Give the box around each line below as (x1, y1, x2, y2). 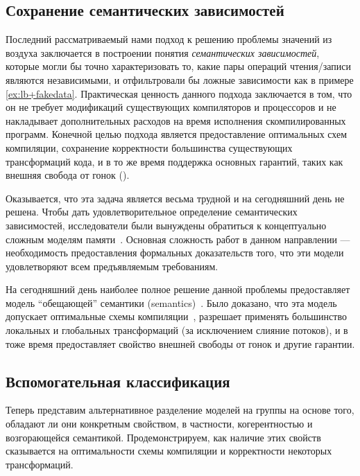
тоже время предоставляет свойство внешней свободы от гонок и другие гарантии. (6, 336, 355, 351)
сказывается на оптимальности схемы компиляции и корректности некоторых (6, 443, 332, 458)
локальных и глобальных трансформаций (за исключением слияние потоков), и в (6, 323, 348, 337)
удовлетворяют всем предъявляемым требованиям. (6, 258, 218, 273)
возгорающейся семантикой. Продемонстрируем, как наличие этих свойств (6, 430, 321, 444)
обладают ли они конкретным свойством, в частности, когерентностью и (6, 416, 313, 431)
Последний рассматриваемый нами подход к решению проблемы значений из (6, 32, 332, 46)
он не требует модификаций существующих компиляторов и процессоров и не (6, 100, 336, 114)
